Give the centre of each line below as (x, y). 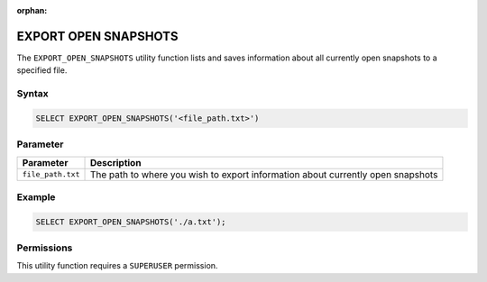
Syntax (32, 94)
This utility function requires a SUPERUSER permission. (117, 266)
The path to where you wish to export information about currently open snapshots (264, 174)
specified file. (42, 70)
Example (36, 196)
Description (115, 162)
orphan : (32, 10)
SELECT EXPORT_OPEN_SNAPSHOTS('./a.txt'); (131, 222)
